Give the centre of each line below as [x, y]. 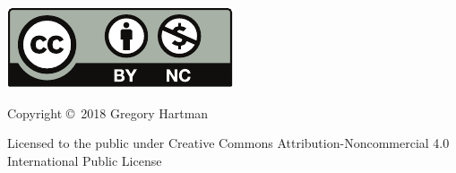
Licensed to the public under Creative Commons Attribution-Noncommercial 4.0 [228, 143]
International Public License [85, 160]
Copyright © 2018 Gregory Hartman [108, 112]
